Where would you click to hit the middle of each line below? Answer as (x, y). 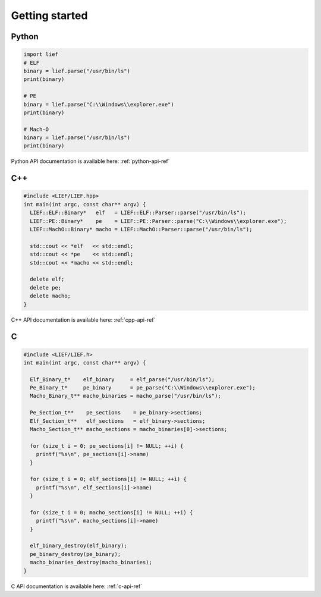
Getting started (49, 15)
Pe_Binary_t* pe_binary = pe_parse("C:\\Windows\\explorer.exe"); (143, 388)
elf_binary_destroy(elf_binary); (78, 546)
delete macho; (51, 296)
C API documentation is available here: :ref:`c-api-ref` (77, 586)
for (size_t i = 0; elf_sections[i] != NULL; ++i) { (108, 479)
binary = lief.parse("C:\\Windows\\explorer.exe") (99, 104)
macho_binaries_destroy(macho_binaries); (91, 563)
